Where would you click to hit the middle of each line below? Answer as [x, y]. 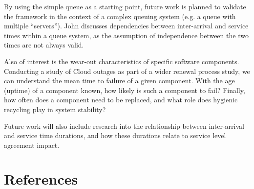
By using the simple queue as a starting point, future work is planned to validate [125, 6]
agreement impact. [32, 145]
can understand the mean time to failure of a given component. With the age [119, 81]
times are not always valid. [44, 45]
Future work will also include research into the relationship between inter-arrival [124, 126]
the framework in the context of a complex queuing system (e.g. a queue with [120, 16]
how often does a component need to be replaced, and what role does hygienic [121, 100]
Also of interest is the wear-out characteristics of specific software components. [122, 61]
